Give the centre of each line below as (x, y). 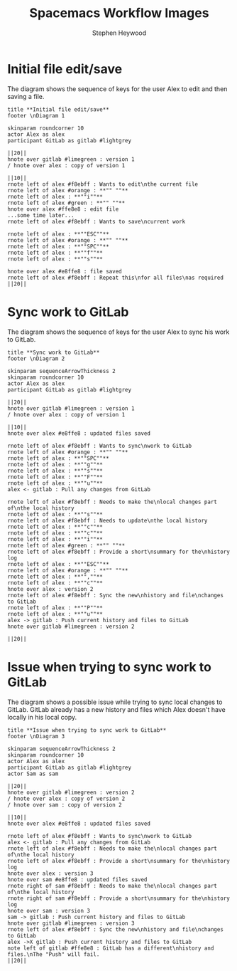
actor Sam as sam (33, 774)
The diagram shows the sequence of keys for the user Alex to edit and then (117, 89)
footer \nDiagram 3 (36, 736)
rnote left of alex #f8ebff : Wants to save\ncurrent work (97, 221)
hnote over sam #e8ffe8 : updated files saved (77, 880)
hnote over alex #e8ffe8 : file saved (65, 271)
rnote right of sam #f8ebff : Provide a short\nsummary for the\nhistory (119, 898)
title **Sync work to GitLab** (54, 352)
